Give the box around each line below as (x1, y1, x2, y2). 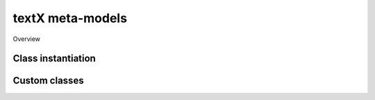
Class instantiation (12, 53, 97, 65)
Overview (12, 35, 41, 43)
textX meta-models (12, 10, 128, 26)
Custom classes (12, 75, 84, 87)
